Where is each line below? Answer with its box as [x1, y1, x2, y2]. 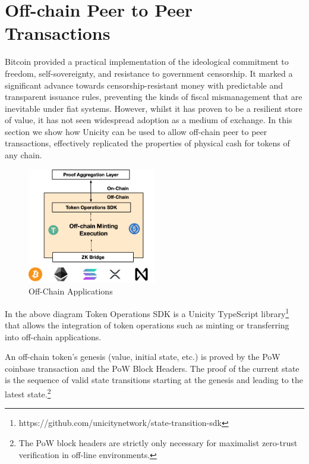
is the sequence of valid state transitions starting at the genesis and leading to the [5, 374, 303, 386]
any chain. [5, 149, 42, 161]
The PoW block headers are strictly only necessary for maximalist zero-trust [18, 436, 298, 449]
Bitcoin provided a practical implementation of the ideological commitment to [5, 55, 289, 68]
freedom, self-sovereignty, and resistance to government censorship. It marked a [5, 67, 293, 79]
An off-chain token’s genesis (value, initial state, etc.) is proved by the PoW [5, 350, 280, 363]
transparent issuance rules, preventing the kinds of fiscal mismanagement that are [5, 90, 302, 103]
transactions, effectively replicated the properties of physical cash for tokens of [5, 137, 290, 149]
